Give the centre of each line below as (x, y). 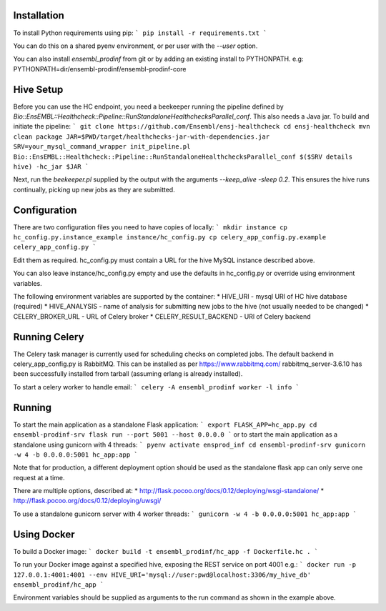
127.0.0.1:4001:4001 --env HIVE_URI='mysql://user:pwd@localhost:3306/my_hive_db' (162, 575)
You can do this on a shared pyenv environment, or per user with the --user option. (135, 46)
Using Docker (44, 534)
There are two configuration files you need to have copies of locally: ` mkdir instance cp (150, 227)
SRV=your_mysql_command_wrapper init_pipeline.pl (102, 147)
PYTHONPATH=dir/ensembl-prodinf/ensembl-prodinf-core (100, 69)
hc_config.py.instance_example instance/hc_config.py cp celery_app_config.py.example (170, 237)
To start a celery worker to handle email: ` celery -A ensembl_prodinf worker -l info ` (156, 387)
